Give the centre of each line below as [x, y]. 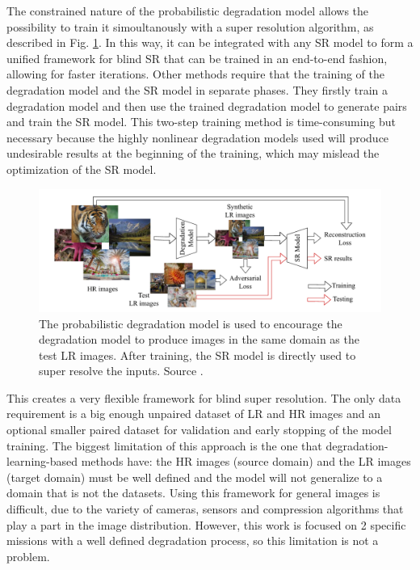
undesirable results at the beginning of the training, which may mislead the [193, 153]
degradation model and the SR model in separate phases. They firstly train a [197, 89]
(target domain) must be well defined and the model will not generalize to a [195, 477]
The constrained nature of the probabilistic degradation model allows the [188, 11]
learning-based [42, 461]
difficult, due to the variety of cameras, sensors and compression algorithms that [205, 509]
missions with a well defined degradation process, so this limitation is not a [193, 540]
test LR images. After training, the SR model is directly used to [197, 355]
